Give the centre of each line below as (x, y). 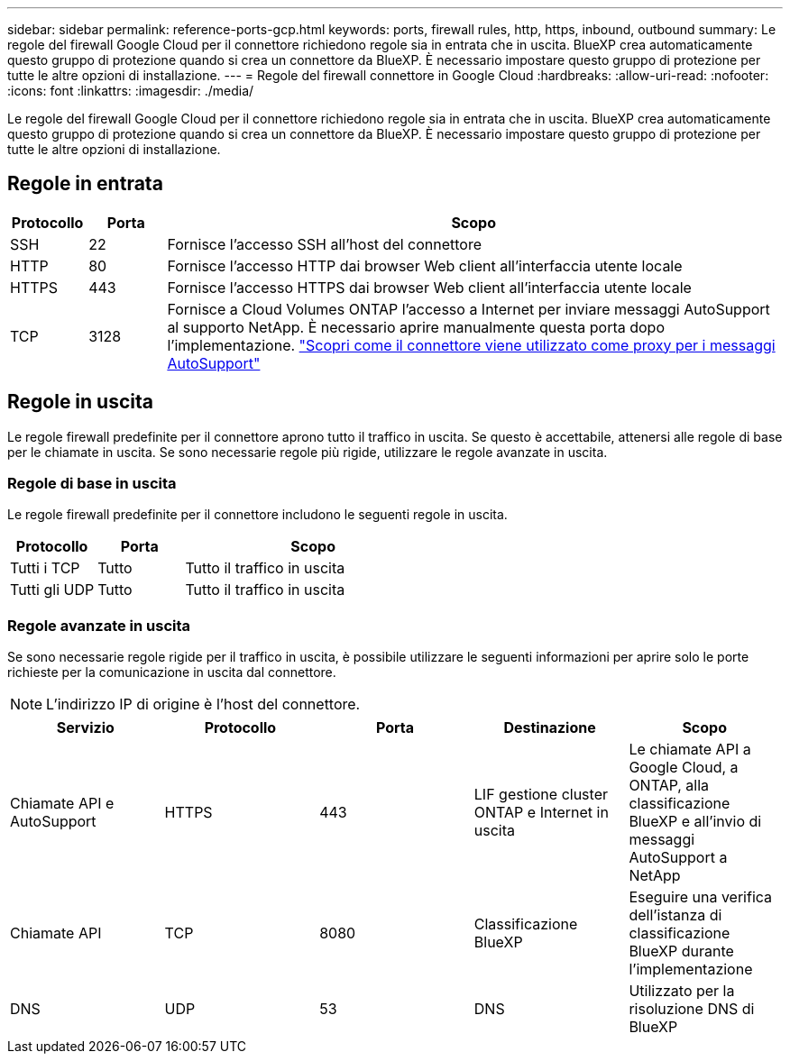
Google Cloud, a (684, 768)
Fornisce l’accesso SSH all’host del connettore (325, 244)
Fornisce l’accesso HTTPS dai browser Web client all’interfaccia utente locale (429, 287)
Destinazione (550, 728)
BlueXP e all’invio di (695, 822)
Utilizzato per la (682, 991)
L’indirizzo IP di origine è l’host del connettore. (203, 704)
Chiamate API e (62, 804)
